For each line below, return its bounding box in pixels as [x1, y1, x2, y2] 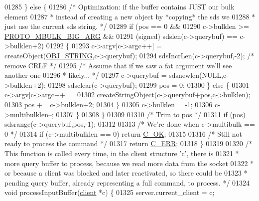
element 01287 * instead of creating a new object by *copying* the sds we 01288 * [4, 11, 256, 21]
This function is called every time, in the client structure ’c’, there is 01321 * [4, 148, 239, 158]
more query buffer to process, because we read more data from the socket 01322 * [4, 158, 254, 168]
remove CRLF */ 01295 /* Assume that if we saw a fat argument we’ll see [4, 60, 232, 70]
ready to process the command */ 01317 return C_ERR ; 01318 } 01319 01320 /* [4, 138, 253, 149]
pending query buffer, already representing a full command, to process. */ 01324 [4, 177, 250, 188]
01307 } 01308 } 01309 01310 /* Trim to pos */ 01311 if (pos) [56, 109, 246, 119]
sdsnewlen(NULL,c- [169, 70, 229, 80]
